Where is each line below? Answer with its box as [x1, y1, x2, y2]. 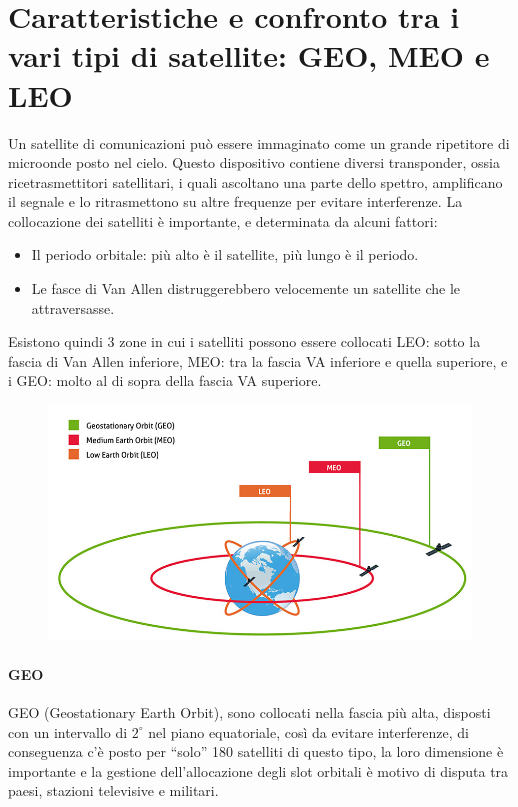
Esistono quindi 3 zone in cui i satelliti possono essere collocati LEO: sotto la [8, 331, 481, 352]
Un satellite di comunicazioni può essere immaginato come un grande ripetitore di [8, 132, 510, 153]
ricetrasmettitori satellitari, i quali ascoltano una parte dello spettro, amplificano [8, 171, 503, 192]
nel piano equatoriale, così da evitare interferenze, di [148, 721, 469, 742]
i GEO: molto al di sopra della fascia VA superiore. [8, 370, 322, 391]
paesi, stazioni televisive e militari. [8, 780, 219, 801]
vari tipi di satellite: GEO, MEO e [8, 35, 490, 76]
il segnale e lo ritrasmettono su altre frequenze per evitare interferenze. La [8, 191, 463, 212]
